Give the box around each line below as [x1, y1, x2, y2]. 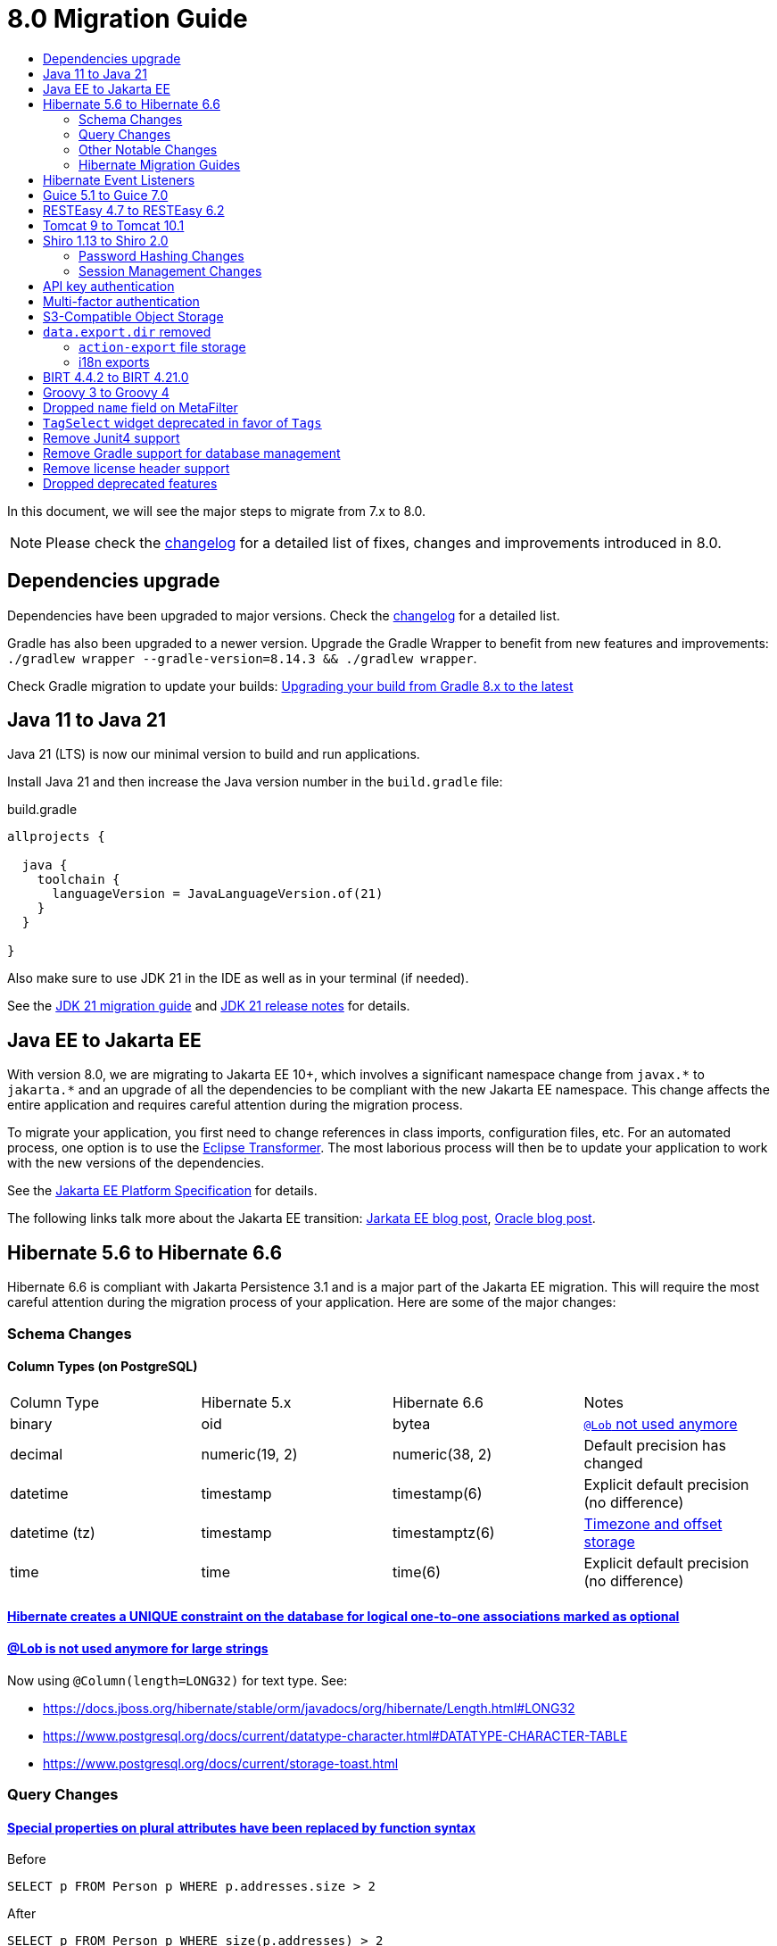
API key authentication [43, 278, 175, 294]
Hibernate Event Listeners [43, 171, 195, 187]
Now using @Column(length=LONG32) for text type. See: [7, 1672, 348, 1688]
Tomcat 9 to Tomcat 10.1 [43, 217, 185, 233]
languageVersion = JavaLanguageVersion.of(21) [52, 886, 384, 902]
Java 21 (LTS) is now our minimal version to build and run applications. [7, 746, 420, 762]
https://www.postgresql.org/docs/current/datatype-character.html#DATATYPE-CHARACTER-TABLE [43, 1727, 628, 1743]
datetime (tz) [10, 1523, 95, 1542]
